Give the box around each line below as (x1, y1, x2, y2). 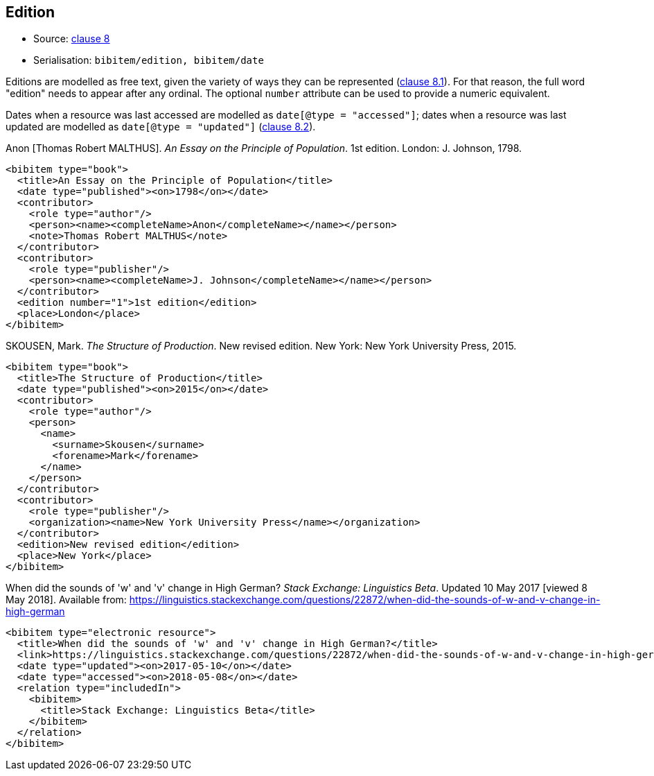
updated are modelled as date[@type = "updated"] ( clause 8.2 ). (6, 121, 316, 133)
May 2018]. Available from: (6, 594, 127, 606)
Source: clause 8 (33, 33, 110, 45)
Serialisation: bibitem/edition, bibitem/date (33, 54, 264, 67)
